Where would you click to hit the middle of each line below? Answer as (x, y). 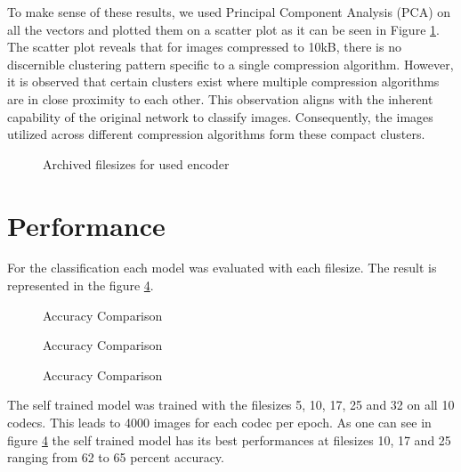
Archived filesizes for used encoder (136, 163)
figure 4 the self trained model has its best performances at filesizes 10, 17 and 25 (229, 439)
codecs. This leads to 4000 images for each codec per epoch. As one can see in (219, 423)
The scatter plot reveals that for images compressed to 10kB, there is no (204, 47)
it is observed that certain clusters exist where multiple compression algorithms (223, 81)
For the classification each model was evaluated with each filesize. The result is (222, 268)
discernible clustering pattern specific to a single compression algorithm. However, (230, 64)
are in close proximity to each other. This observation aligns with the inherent (220, 98)
